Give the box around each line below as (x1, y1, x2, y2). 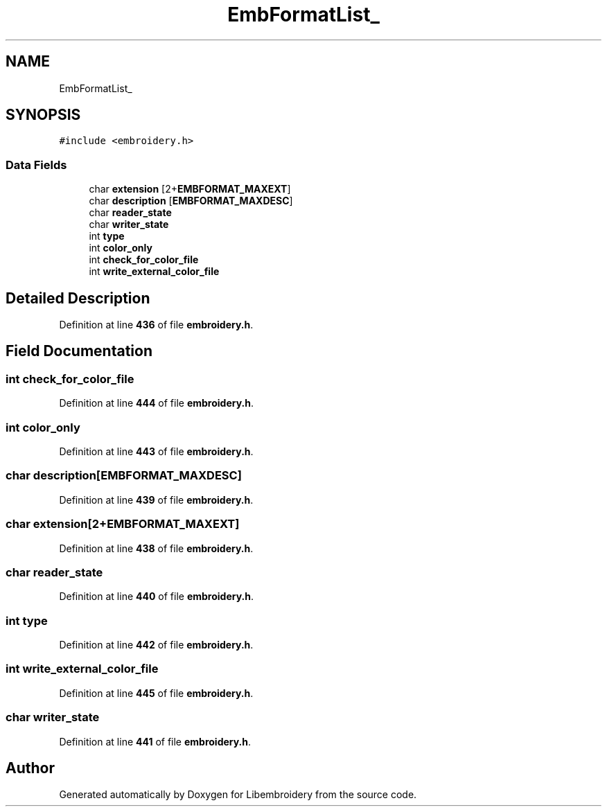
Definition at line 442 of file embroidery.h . (59, 639, 254, 651)
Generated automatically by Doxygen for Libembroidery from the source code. (59, 788, 417, 801)
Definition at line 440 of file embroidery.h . (59, 590, 254, 603)
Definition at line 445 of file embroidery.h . (59, 687, 254, 699)
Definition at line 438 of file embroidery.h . (59, 542, 254, 554)
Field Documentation (6, 342, 152, 360)
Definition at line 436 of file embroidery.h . (59, 319, 254, 331)
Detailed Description (6, 289, 150, 307)
